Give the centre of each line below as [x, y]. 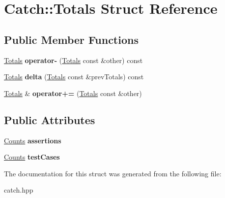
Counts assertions [33, 140]
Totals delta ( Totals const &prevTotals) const [74, 77]
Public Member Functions [71, 39]
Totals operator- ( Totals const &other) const [73, 60]
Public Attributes [50, 119]
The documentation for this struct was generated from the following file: [113, 173]
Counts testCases [32, 157]
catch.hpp [19, 190]
